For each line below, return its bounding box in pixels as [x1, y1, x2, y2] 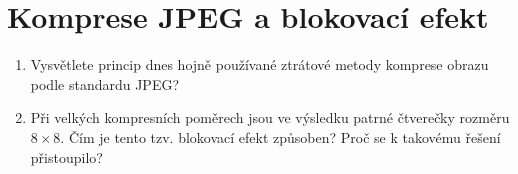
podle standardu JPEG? [30, 73, 180, 94]
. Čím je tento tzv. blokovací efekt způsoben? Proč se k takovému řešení [60, 126, 501, 147]
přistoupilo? [30, 146, 103, 167]
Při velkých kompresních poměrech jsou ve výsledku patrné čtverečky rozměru [30, 107, 510, 128]
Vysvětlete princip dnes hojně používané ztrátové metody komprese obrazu [30, 54, 489, 75]
